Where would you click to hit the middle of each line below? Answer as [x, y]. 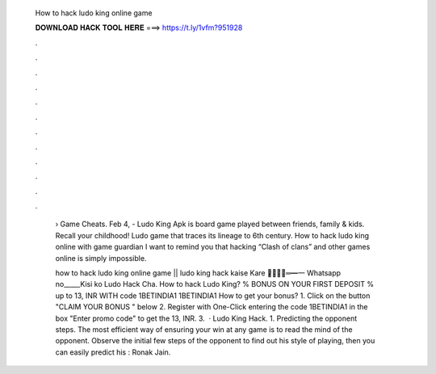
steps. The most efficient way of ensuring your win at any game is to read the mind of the [204, 329]
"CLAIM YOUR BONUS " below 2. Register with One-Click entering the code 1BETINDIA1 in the [212, 307]
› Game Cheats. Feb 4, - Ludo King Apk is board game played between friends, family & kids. [210, 224]
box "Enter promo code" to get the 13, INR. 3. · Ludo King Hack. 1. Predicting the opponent [206, 318]
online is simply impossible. [101, 258]
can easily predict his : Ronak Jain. [113, 352]
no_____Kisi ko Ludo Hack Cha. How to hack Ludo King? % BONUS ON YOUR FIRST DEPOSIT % [215, 284]
